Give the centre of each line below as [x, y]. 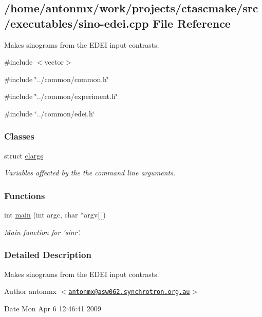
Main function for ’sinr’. [43, 232]
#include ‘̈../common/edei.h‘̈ [50, 113]
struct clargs [24, 155]
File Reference [192, 23]
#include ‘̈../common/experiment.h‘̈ [61, 96]
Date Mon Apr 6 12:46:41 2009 [53, 308]
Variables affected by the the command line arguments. [90, 173]
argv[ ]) [95, 215]
